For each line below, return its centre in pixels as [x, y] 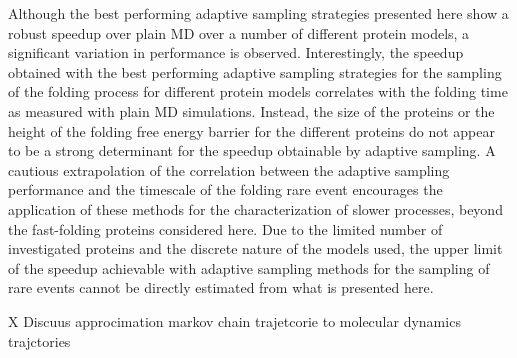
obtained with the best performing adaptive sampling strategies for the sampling [255, 71]
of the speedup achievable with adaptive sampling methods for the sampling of [249, 267]
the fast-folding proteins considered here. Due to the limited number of [225, 228]
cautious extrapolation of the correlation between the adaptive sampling [229, 169]
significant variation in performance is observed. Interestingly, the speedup [236, 52]
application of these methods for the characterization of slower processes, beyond [255, 208]
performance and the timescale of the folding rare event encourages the [225, 189]
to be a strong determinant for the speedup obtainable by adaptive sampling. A [252, 150]
